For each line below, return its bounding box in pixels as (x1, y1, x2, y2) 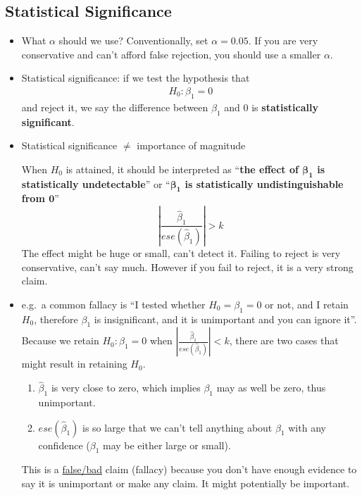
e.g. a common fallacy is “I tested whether (21, 296, 206, 311)
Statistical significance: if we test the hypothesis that (21, 70, 250, 85)
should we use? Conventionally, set (58, 33, 208, 48)
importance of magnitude (137, 138, 246, 153)
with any (288, 420, 326, 434)
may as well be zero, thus (216, 380, 326, 395)
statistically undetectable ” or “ (21, 176, 170, 191)
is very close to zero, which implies (51, 380, 201, 395)
